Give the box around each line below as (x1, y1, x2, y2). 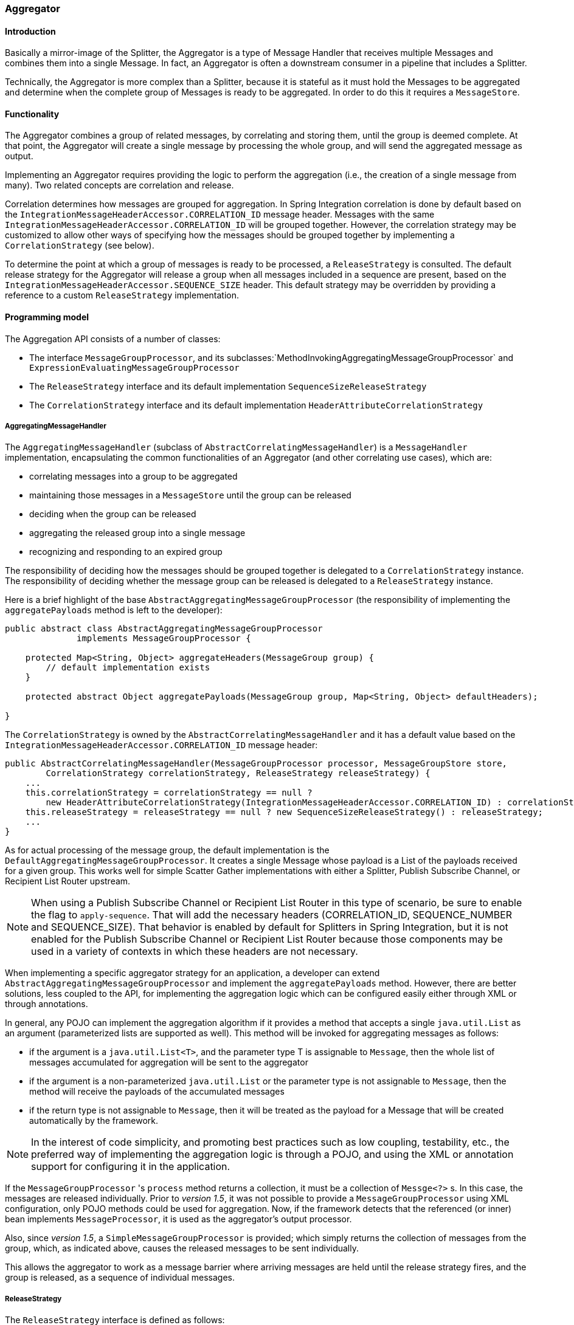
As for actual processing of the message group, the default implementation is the (5, 845, 330, 856)
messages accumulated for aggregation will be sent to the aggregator (29, 1057, 308, 1068)
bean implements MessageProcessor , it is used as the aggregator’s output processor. (5, 1214, 352, 1225)
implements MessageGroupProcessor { (77, 633, 251, 644)
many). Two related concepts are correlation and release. (5, 180, 234, 191)
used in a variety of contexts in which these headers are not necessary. (31, 945, 358, 958)
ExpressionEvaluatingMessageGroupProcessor (29, 362, 240, 373)
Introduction (5, 26, 56, 36)
